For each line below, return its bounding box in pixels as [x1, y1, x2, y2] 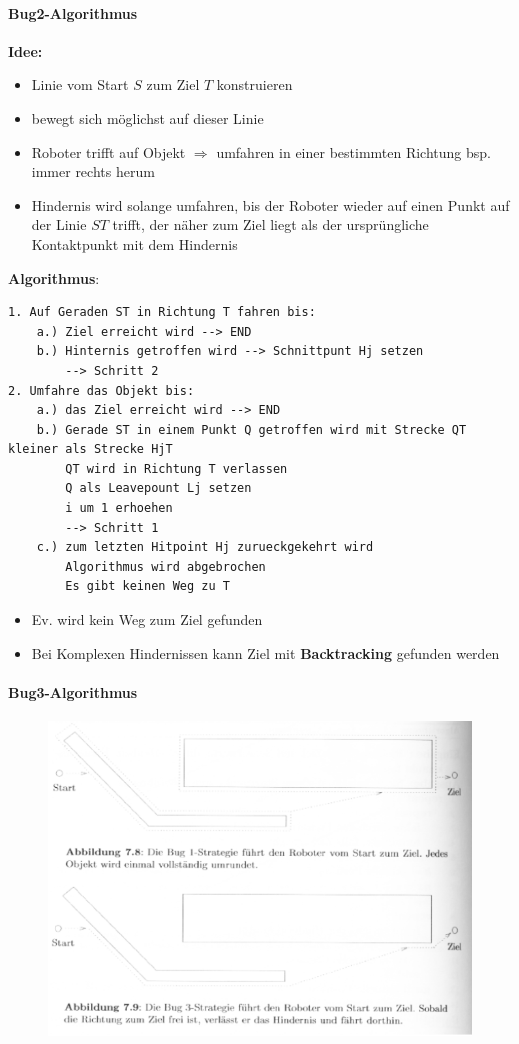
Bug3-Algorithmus [8, 681, 138, 702]
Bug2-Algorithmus [8, 2, 138, 23]
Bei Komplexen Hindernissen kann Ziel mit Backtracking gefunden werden [31, 642, 500, 663]
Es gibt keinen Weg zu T [65, 579, 230, 594]
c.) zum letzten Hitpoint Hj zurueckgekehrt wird [36, 540, 374, 555]
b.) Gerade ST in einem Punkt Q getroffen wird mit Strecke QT [36, 422, 467, 437]
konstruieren [216, 74, 293, 95]
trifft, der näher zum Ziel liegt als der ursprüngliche [112, 214, 429, 235]
